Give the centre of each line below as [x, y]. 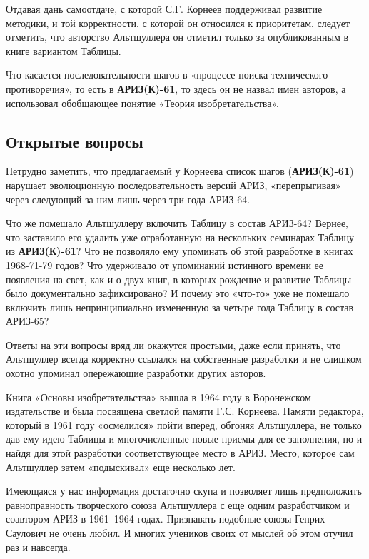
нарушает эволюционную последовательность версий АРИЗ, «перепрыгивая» [173, 185]
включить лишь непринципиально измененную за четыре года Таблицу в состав [180, 307]
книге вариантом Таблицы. [64, 50]
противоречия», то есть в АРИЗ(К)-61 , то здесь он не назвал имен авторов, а [176, 88]
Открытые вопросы [75, 141]
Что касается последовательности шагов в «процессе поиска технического [167, 75]
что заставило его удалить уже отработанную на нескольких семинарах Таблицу [180, 237]
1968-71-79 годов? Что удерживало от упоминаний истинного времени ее [165, 265]
